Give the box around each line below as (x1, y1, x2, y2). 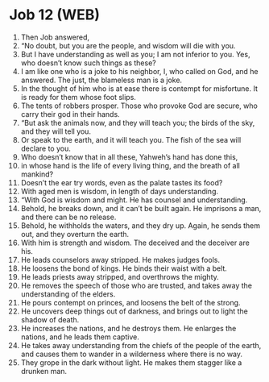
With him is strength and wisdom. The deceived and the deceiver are (20, 238, 250, 247)
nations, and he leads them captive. (20, 332, 139, 342)
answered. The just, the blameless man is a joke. (20, 75, 183, 85)
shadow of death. (20, 314, 80, 324)
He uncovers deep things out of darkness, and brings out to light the (20, 306, 249, 316)
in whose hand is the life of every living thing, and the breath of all (20, 160, 240, 170)
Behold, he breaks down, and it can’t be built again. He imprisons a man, (20, 203, 262, 213)
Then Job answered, (20, 32, 90, 42)
